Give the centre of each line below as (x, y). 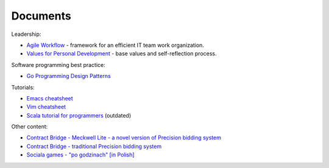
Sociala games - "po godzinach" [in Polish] (80, 155)
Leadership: (26, 34)
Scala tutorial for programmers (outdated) (79, 115)
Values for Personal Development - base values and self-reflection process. (122, 54)
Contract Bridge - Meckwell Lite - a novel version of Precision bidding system (124, 138)
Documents (41, 16)
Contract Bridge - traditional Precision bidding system (94, 146)
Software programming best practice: (58, 65)
